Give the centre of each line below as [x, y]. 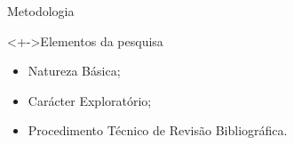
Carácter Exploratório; [90, 100]
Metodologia [41, 11]
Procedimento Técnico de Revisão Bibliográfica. [158, 130]
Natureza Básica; [74, 71]
